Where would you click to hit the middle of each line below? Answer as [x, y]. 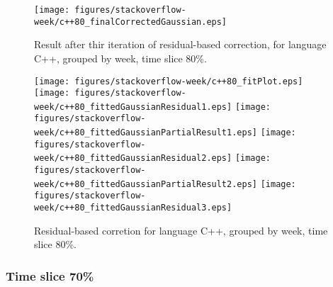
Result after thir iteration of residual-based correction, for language [180, 44]
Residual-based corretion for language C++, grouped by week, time [181, 230]
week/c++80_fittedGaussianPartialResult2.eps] [146, 184]
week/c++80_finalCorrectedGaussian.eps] [131, 22]
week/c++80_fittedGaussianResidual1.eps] [133, 107]
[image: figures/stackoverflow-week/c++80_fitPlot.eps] [169, 81]
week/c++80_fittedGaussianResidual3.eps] [133, 208]
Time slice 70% [50, 275]
